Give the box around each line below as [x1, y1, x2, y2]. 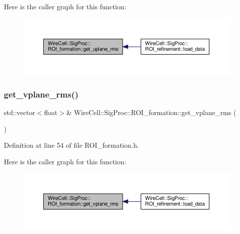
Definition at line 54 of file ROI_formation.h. [4, 140, 139, 150]
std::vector [4, 107, 35, 117]
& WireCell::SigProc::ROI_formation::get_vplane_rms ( [66, 107, 237, 117]
